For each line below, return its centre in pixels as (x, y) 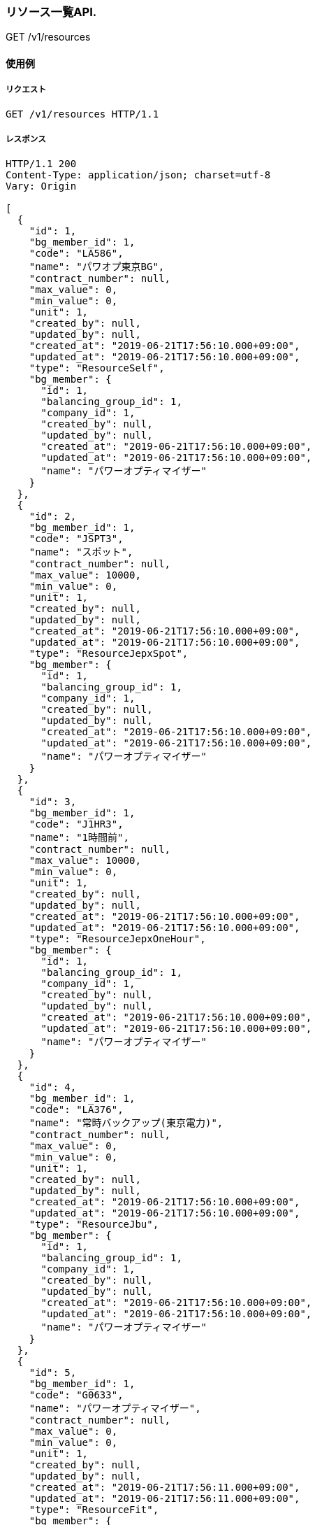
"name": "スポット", (81, 552)
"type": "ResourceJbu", (94, 1224)
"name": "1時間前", (79, 837)
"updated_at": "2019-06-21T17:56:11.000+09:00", (164, 1498)
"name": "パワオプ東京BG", (97, 266)
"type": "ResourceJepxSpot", (109, 653)
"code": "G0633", (76, 1395)
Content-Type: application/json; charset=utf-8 (138, 175)
